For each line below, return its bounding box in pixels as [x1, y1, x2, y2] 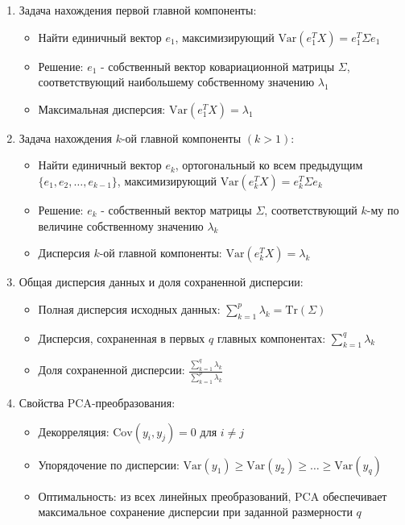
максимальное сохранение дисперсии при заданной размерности [38, 503, 353, 520]
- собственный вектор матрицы [101, 201, 252, 218]
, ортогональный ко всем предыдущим [175, 156, 363, 173]
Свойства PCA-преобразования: [19, 394, 176, 410]
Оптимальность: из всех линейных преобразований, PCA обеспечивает [38, 487, 387, 504]
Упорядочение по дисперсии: [38, 456, 180, 473]
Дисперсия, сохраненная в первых [38, 329, 205, 346]
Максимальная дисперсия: [38, 100, 166, 117]
